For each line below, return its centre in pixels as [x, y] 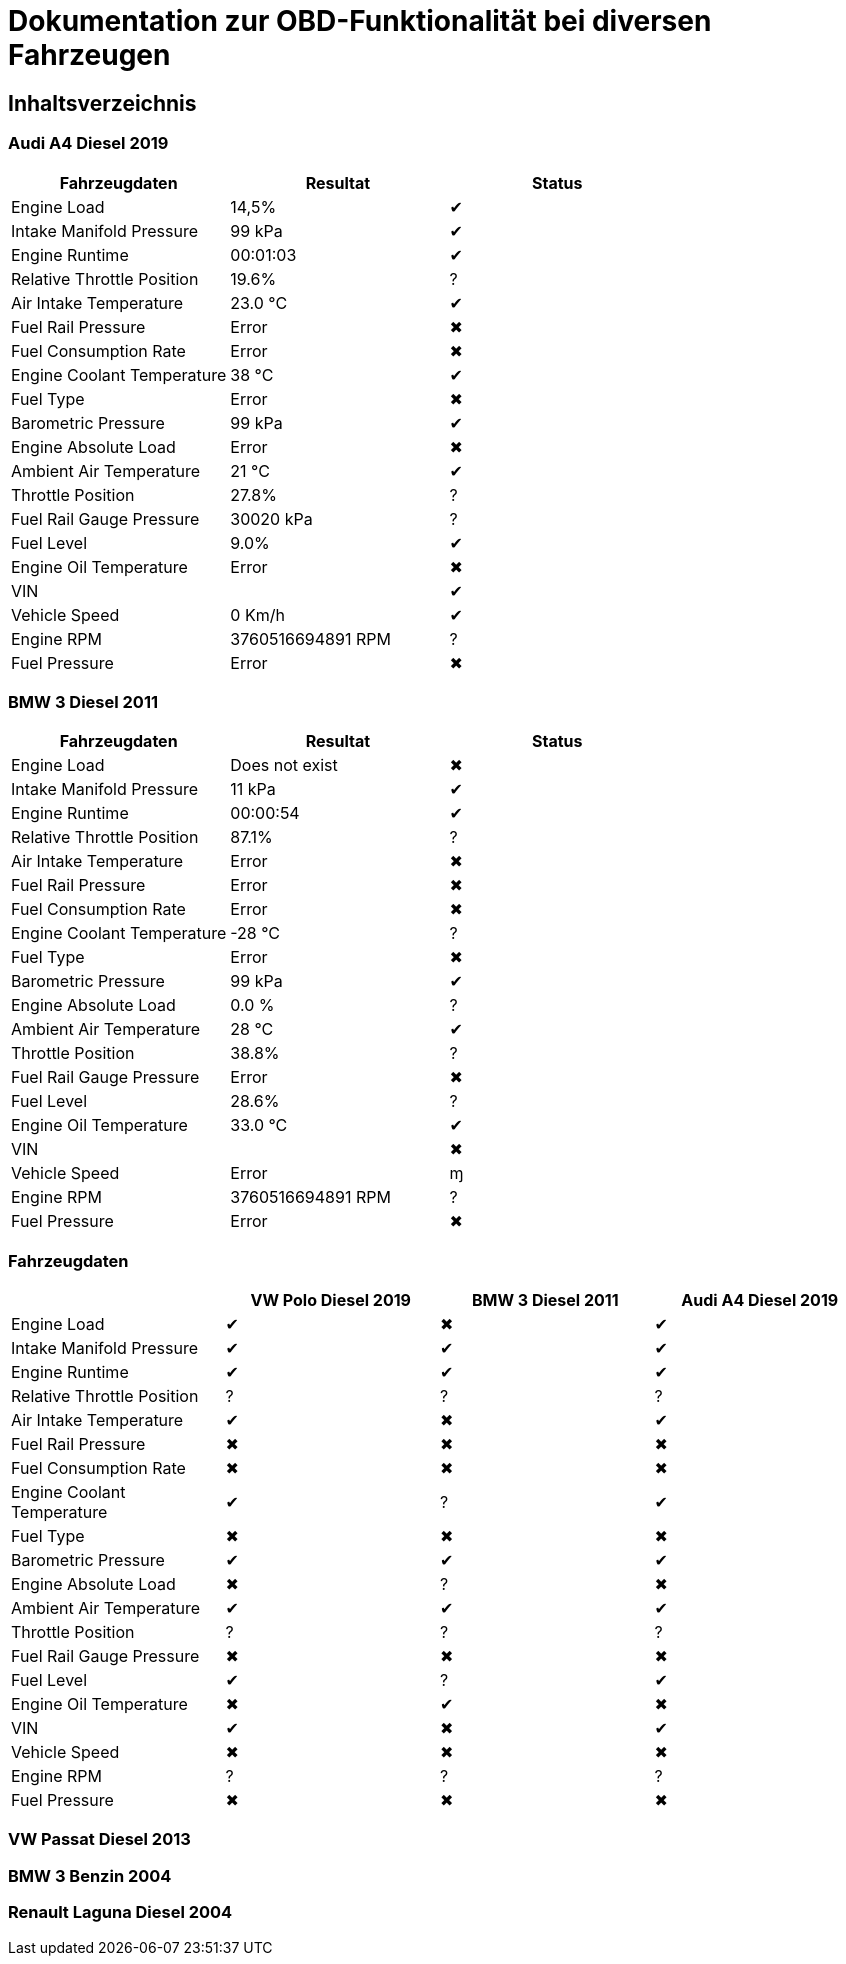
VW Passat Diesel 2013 [99, 1839]
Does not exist [284, 765]
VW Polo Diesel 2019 [330, 1300]
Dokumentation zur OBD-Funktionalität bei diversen [360, 21]
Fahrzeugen [89, 55]
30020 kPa [271, 518]
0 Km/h [257, 614]
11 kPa [253, 789]
